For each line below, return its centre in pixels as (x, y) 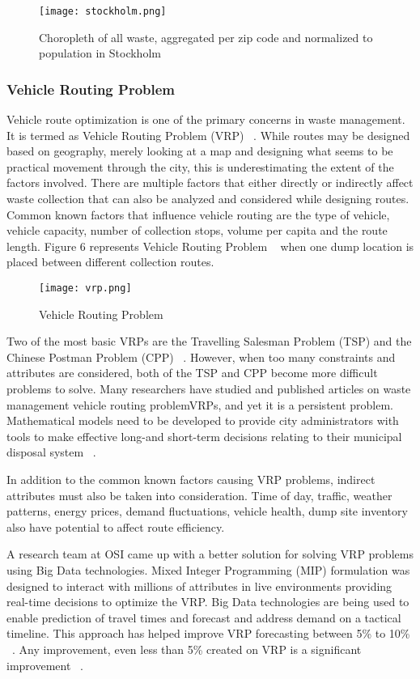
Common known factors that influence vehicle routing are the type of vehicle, (198, 214)
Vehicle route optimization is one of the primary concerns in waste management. (206, 119)
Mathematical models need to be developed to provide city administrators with (203, 420)
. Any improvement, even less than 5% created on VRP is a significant (187, 649)
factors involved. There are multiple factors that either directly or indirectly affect (210, 182)
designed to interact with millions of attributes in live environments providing (199, 586)
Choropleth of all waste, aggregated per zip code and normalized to (206, 37)
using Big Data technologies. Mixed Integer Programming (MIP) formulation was (208, 569)
